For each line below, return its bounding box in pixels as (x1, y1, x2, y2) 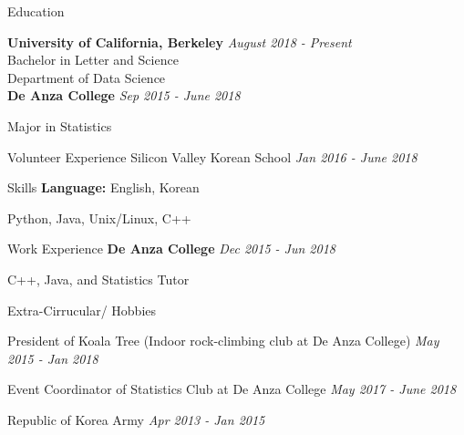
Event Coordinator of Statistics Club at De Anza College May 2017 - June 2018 (7, 379, 457, 399)
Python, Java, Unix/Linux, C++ (7, 208, 191, 227)
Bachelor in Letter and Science (7, 50, 179, 69)
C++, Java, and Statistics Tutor (7, 269, 190, 288)
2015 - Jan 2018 (7, 348, 98, 368)
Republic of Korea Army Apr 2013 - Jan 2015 (7, 409, 265, 429)
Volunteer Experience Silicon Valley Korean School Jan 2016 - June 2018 (7, 147, 418, 166)
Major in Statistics (7, 116, 112, 135)
